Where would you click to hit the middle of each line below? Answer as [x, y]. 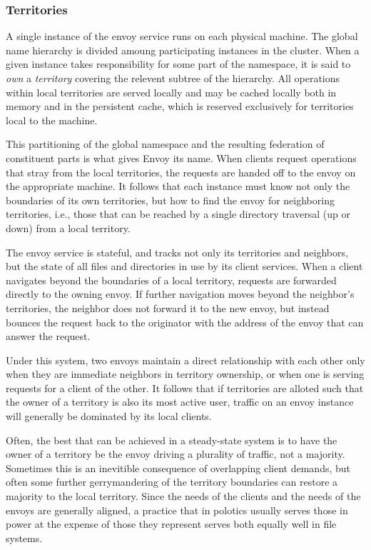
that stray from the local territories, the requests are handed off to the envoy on [181, 172]
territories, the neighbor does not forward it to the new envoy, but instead [168, 307]
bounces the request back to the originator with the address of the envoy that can [185, 322]
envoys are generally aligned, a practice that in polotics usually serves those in [177, 510]
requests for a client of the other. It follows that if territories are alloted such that [185, 387]
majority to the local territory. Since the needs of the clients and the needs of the [183, 496]
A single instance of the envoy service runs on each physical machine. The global [182, 36]
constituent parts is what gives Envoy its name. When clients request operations [181, 157]
